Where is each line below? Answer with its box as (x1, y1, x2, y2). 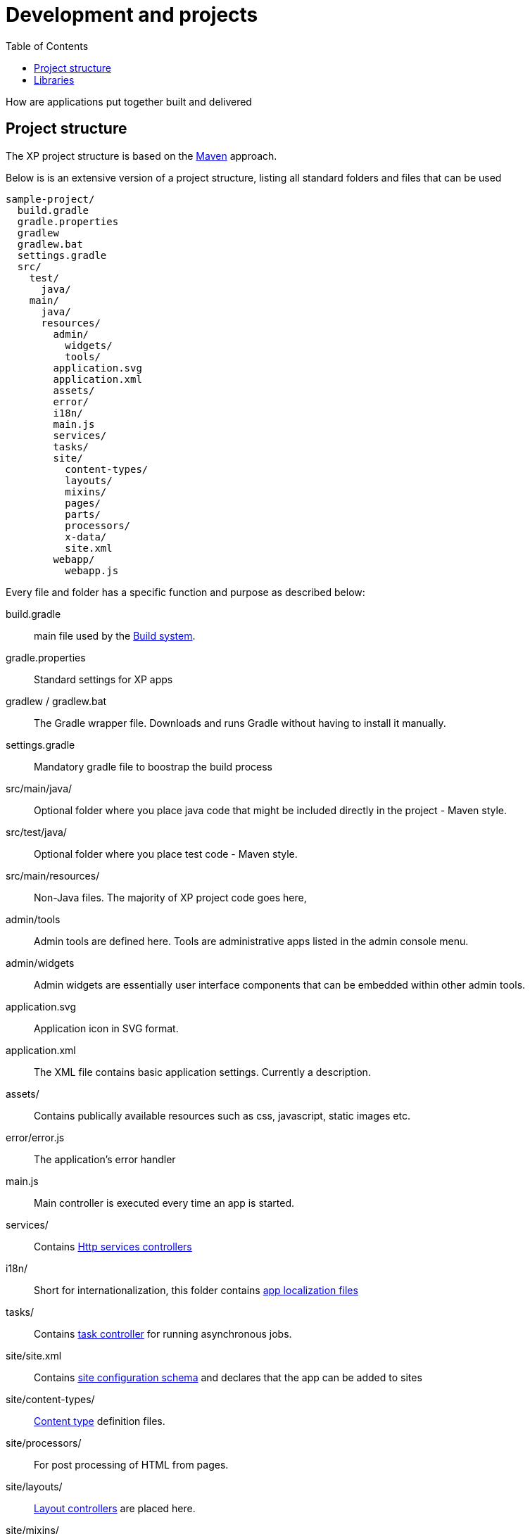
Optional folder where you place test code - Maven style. (34, 847, 298, 860)
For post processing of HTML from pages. (34, 1458, 229, 1471)
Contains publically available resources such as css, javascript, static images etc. (34, 1109, 410, 1122)
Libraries (34, 73, 75, 86)
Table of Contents (6, 39, 89, 52)
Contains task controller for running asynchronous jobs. (34, 1327, 292, 1340)
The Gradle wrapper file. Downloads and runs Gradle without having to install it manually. (34, 716, 446, 729)
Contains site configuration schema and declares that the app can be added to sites (34, 1371, 422, 1383)
